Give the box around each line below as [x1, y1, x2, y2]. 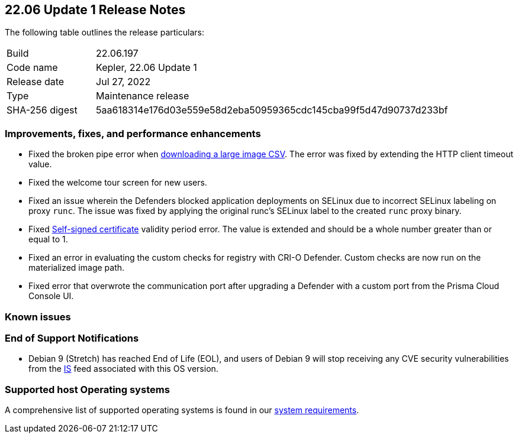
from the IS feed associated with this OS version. [28, 364, 218, 374]
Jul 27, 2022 [96, 76, 151, 88]
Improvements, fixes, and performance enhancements [5, 127, 261, 139]
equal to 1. [28, 234, 68, 245]
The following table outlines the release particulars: [5, 27, 204, 38]
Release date [7, 76, 65, 88]
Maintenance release [96, 90, 189, 102]
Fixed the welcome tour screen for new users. [28, 177, 207, 188]
